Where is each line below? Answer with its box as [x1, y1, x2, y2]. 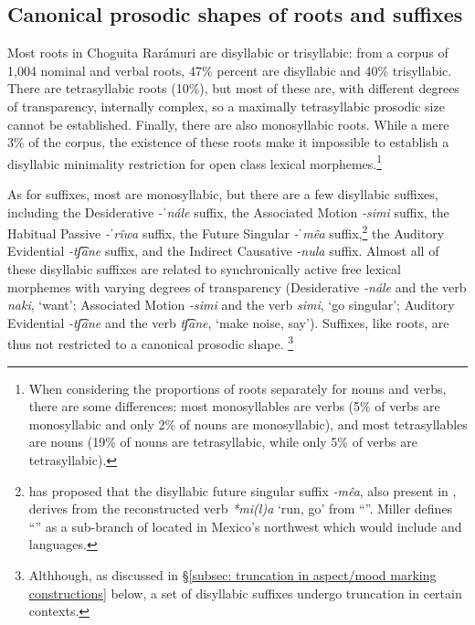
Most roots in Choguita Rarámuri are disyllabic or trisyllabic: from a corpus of [7, 43, 449, 62]
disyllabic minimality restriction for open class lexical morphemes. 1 [7, 151, 383, 173]
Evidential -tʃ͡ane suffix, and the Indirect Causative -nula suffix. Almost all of [7, 241, 439, 260]
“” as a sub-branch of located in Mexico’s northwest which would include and [28, 516, 462, 535]
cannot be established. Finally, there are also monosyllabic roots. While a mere [7, 114, 449, 133]
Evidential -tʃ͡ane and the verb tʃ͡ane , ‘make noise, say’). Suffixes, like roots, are [7, 312, 449, 332]
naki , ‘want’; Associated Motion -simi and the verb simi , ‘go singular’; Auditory [7, 295, 455, 314]
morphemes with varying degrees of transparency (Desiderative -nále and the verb [7, 277, 467, 296]
